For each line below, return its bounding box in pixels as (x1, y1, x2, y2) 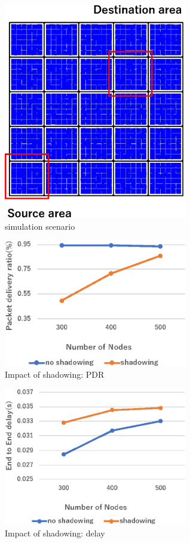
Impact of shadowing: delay (5, 526, 105, 539)
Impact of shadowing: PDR (5, 368, 105, 381)
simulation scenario (5, 220, 75, 232)
